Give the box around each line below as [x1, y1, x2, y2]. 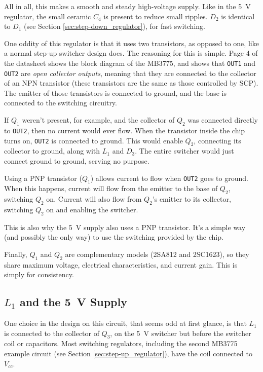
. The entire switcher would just [135, 145, 234, 156]
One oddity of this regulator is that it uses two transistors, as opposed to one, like [4, 38, 259, 48]
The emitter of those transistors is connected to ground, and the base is [4, 87, 227, 98]
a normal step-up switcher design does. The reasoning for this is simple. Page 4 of [4, 48, 258, 58]
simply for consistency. [4, 269, 74, 280]
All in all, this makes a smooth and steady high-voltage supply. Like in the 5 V [4, 1, 251, 11]
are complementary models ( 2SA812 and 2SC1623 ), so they [65, 248, 249, 259]
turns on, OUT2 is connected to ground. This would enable [4, 135, 183, 145]
